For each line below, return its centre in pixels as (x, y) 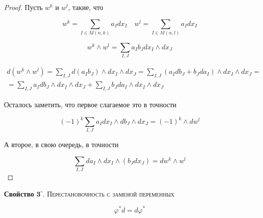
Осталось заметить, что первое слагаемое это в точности (90, 104)
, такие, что (86, 7)
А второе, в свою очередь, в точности (61, 144)
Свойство (19, 193)
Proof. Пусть (23, 7)
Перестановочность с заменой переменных (111, 193)
